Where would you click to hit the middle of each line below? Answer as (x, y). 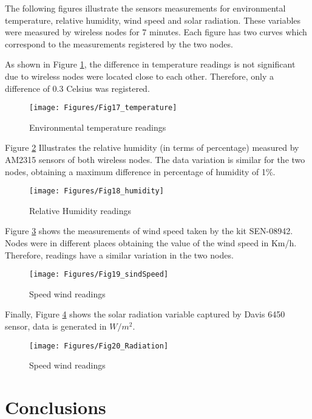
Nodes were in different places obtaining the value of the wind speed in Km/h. (151, 243)
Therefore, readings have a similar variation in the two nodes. (119, 255)
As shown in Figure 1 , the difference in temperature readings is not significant (150, 64)
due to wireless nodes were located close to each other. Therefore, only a (139, 76)
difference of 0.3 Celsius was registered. (77, 88)
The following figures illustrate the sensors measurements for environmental (145, 8)
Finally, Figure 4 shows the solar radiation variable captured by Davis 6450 (145, 314)
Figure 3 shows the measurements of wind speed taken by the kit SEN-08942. (149, 231)
